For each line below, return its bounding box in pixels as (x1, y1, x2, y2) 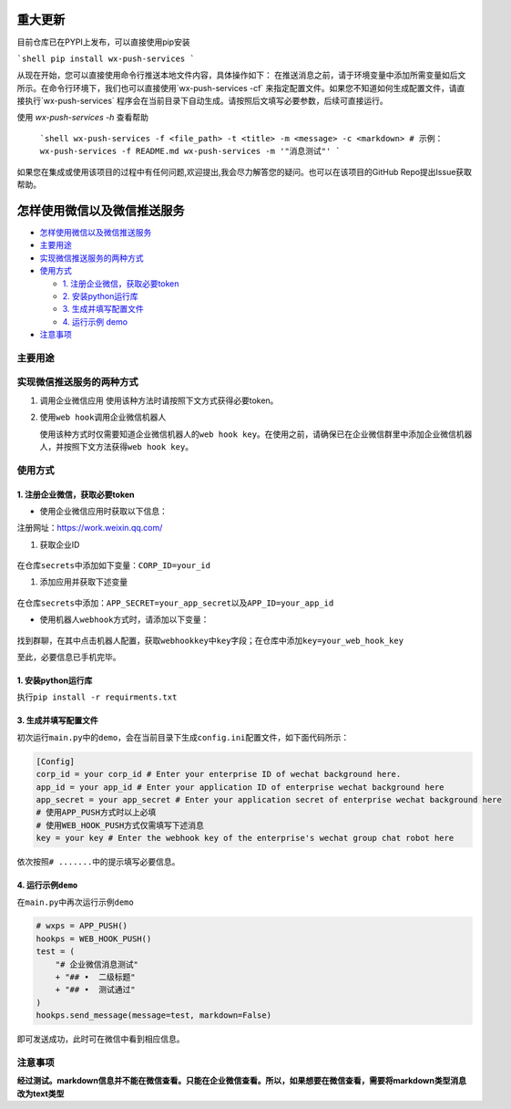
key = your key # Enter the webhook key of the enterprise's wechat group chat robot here (36, 833, 455, 844)
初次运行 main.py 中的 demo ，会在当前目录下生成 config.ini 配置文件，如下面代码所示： (16, 731, 350, 742)
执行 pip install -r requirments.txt (16, 691, 178, 702)
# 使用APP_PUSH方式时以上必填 (36, 807, 157, 818)
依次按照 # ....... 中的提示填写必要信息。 (16, 856, 180, 867)
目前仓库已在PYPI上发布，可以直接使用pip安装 (16, 36, 190, 47)
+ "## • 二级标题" (55, 972, 136, 982)
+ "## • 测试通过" (55, 985, 136, 995)
